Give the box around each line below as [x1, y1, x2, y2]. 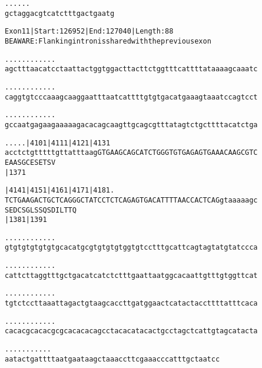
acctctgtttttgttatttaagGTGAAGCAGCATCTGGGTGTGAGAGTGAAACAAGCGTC [5, 148, 258, 157]
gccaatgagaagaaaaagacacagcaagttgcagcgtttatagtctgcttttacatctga [5, 120, 258, 129]
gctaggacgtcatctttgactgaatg [5, 9, 115, 18]
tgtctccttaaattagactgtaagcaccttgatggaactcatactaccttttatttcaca [5, 299, 258, 308]
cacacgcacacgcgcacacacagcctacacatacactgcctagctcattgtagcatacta [5, 327, 258, 336]
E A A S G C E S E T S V [5, 158, 56, 167]
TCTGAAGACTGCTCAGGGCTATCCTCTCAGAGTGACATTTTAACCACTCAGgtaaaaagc [5, 195, 258, 204]
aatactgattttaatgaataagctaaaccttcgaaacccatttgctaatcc [5, 354, 220, 363]
